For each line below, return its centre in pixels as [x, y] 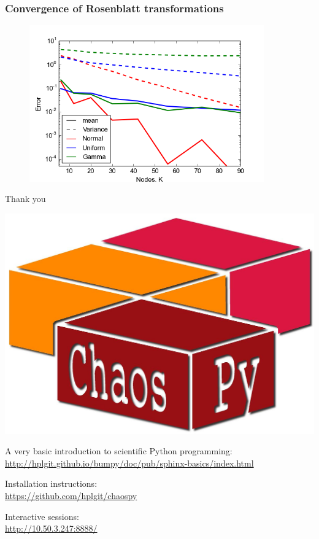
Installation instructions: [51, 483]
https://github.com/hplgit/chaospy [71, 495]
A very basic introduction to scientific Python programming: [119, 451]
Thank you [25, 199]
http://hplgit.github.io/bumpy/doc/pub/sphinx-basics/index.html [129, 463]
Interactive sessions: [42, 516]
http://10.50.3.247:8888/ [51, 528]
